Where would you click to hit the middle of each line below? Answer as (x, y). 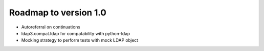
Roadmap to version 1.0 (58, 13)
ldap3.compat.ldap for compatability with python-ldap (76, 33)
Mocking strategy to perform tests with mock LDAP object (80, 40)
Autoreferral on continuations (51, 27)
